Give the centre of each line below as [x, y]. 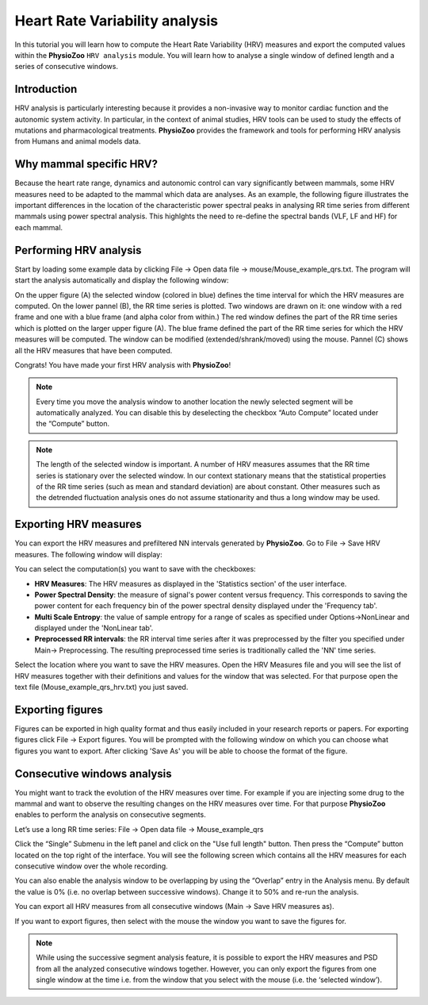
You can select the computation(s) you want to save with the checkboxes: [136, 569]
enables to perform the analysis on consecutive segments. [110, 814]
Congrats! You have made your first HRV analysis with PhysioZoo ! [123, 364]
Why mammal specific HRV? [86, 164]
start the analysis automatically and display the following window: [122, 280]
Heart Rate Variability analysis [117, 21]
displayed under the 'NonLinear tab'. [94, 628]
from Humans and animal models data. [78, 141]
